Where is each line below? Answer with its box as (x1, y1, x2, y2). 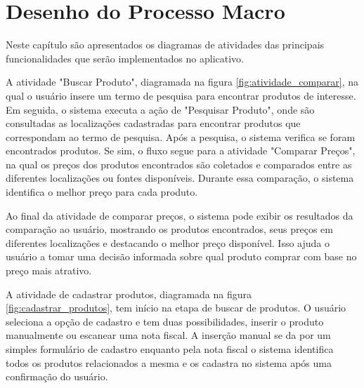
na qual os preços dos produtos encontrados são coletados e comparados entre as (6, 156, 352, 171)
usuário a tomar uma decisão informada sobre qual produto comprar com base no (6, 249, 357, 264)
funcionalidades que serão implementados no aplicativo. (6, 51, 245, 65)
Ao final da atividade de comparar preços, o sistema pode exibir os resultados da (6, 208, 353, 222)
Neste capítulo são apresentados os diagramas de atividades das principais (6, 37, 325, 52)
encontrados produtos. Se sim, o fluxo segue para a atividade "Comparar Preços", (6, 143, 356, 158)
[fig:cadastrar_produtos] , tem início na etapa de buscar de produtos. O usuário (6, 300, 346, 315)
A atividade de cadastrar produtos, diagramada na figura (6, 286, 252, 301)
